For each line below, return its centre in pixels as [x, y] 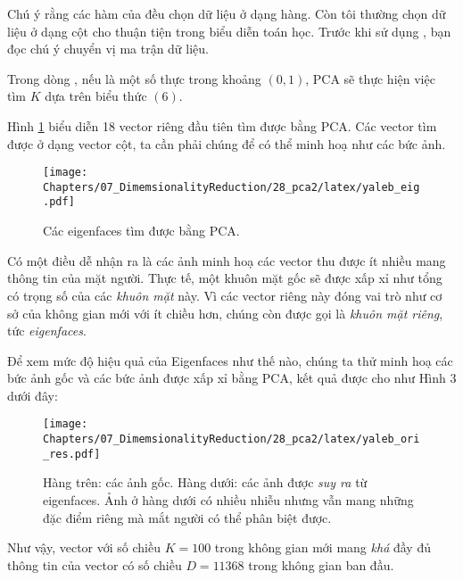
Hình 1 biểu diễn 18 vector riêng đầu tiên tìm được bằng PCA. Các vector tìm [222, 125]
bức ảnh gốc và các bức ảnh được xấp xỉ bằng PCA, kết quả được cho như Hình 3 [232, 378]
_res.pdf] [72, 454]
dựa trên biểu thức [96, 96]
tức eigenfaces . [47, 331]
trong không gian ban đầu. [321, 564]
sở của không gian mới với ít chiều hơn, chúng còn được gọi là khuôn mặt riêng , [225, 313]
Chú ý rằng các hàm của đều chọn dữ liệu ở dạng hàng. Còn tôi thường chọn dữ [227, 13]
